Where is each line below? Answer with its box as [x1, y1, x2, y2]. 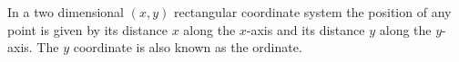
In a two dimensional [7, 3, 125, 21]
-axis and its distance [246, 20, 365, 39]
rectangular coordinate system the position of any [173, 3, 452, 21]
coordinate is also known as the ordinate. [73, 38, 302, 57]
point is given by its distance [7, 20, 168, 39]
